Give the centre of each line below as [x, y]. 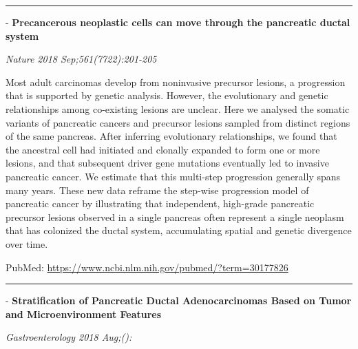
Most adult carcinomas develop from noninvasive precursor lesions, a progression [176, 82]
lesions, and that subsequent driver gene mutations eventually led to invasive [167, 163]
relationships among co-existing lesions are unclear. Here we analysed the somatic [178, 108]
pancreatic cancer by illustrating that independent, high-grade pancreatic [160, 203]
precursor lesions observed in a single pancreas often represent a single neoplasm [175, 216]
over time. [27, 243]
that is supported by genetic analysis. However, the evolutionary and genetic [167, 95]
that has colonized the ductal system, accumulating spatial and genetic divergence [179, 230]
